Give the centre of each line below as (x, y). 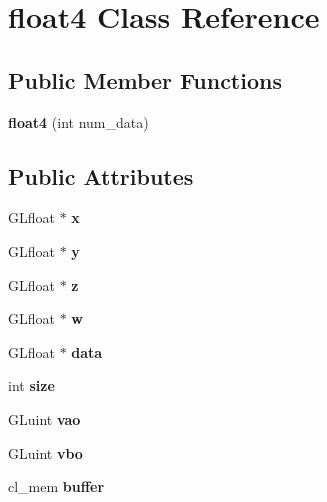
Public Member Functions (145, 79)
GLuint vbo (45, 452)
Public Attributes (101, 175)
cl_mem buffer (56, 486)
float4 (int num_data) (78, 121)
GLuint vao (44, 418)
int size (31, 385)
